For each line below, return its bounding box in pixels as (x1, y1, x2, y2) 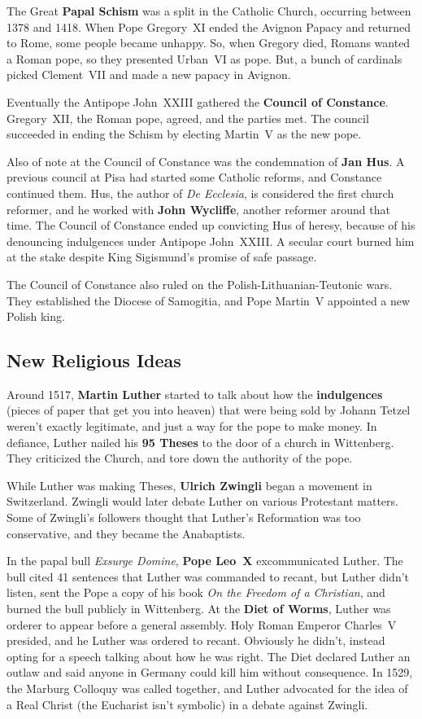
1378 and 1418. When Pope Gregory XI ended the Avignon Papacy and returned (7, 18, 411, 35)
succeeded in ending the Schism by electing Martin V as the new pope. (7, 125, 362, 142)
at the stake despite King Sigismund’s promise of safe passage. (7, 248, 317, 265)
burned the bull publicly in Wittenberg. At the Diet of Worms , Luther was (7, 600, 391, 617)
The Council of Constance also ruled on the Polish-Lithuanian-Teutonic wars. (7, 275, 393, 292)
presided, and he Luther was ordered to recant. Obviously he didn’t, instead (7, 632, 385, 649)
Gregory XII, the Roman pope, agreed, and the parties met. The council (7, 109, 369, 126)
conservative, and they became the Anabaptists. (7, 524, 246, 541)
